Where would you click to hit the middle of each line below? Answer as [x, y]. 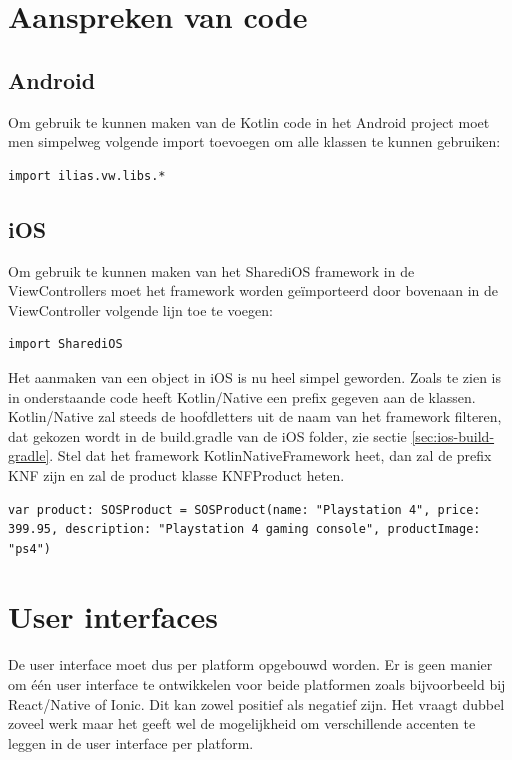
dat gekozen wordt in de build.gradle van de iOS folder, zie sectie [207, 435]
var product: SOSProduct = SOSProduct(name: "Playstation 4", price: [244, 509]
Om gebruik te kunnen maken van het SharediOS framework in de [211, 270]
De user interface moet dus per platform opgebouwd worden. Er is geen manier [250, 664]
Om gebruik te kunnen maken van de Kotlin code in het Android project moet [249, 121]
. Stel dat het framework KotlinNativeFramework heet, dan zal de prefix [270, 455]
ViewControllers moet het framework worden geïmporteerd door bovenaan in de [253, 290]
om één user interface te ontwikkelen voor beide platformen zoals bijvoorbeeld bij [257, 684]
